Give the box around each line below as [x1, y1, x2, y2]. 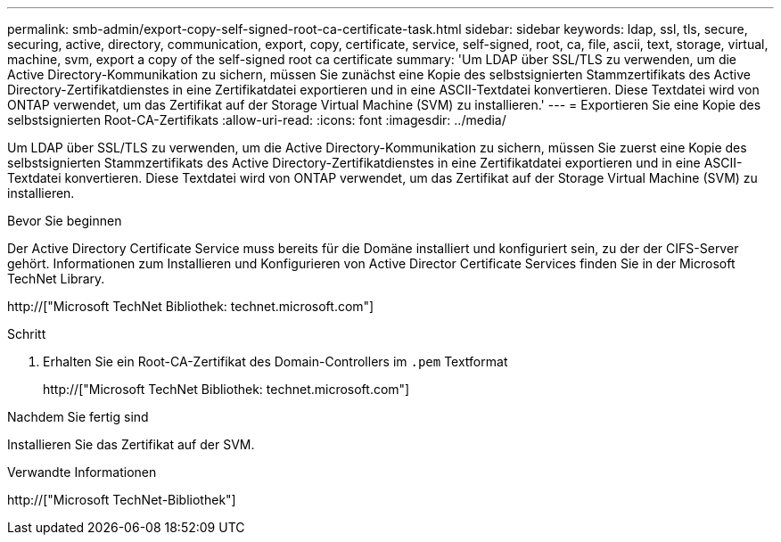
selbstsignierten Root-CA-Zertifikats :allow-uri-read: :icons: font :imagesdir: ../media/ [7, 112, 506, 127]
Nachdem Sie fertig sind [7, 409, 149, 424]
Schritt [7, 326, 46, 341]
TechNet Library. [7, 271, 105, 286]
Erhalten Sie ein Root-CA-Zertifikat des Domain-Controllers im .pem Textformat [43, 354, 508, 369]
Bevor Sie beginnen [7, 213, 122, 228]
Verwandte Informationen [7, 464, 157, 480]
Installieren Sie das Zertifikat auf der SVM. [7, 437, 255, 452]
